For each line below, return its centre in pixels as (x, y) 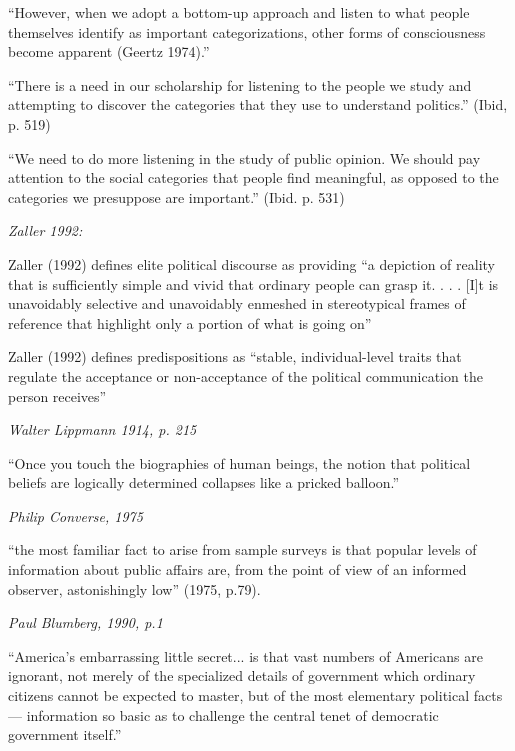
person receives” (57, 395)
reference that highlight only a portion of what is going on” (190, 322)
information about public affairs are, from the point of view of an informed (237, 569)
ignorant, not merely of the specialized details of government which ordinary (242, 675)
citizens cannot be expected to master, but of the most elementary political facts (255, 695)
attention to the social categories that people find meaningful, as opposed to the (253, 177)
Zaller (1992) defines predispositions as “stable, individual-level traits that (235, 356)
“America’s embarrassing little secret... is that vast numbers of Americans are (245, 655)
